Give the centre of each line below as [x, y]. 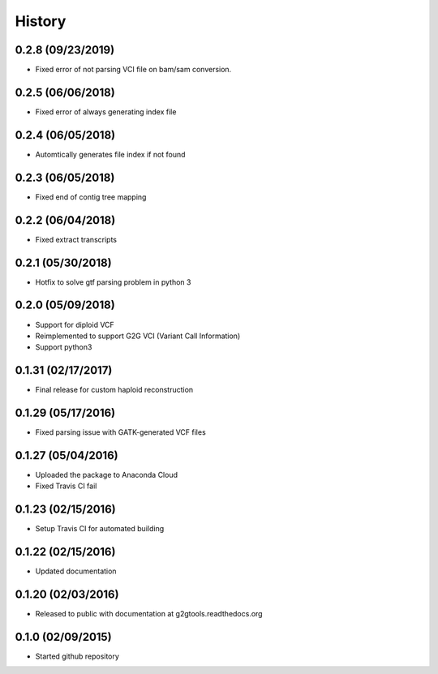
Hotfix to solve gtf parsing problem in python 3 [113, 282]
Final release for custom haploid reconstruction [114, 390]
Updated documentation [76, 571]
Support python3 [64, 347]
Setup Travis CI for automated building [100, 529]
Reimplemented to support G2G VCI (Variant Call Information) [138, 336]
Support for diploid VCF [75, 324]
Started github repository [77, 656]
